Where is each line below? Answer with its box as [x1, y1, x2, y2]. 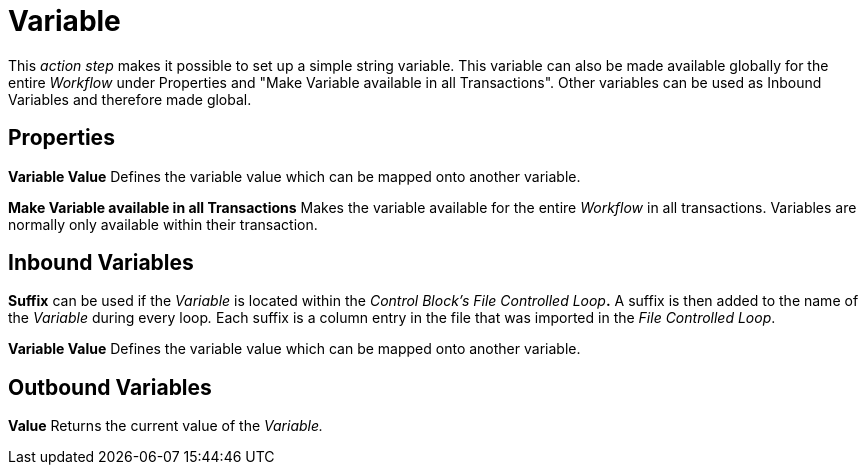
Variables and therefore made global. [8, 90, 252, 108]
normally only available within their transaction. [8, 215, 318, 233]
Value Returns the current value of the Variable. [8, 417, 324, 435]
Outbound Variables [8, 374, 212, 400]
